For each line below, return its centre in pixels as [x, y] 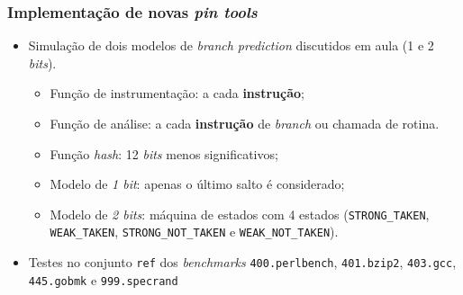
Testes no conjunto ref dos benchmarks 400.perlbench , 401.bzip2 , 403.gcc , [242, 262]
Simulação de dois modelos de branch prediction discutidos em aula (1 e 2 [231, 45]
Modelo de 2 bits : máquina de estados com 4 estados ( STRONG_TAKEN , [240, 214]
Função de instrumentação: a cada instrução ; [177, 93]
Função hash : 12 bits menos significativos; [164, 153]
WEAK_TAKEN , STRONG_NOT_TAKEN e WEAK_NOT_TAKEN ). [194, 232]
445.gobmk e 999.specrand [103, 279]
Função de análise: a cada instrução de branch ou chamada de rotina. [245, 123]
